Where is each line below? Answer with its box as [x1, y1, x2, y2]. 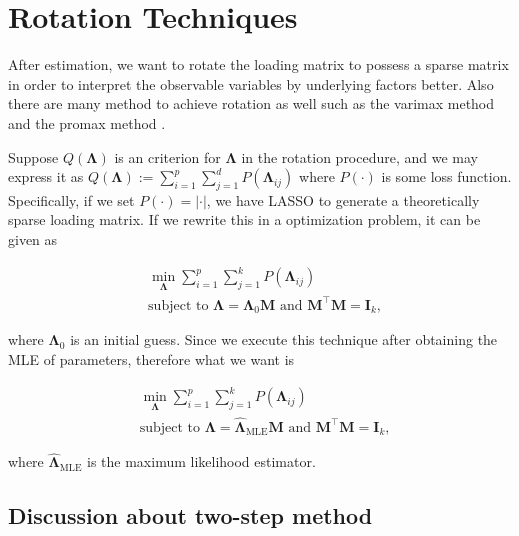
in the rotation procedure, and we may [241, 146, 478, 167]
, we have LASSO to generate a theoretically [206, 189, 480, 210]
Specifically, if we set [8, 189, 135, 210]
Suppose [8, 146, 59, 167]
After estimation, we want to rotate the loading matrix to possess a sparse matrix [8, 54, 509, 75]
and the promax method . [8, 112, 166, 133]
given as [8, 229, 58, 250]
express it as [8, 166, 84, 187]
